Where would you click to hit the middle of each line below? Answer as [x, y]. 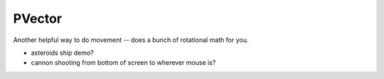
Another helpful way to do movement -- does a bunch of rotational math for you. [131, 40]
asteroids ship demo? [62, 53]
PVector [38, 19]
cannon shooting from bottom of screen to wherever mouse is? [123, 63]
